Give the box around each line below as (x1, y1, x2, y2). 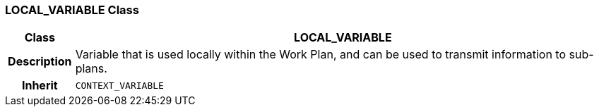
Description (8, 54, 72, 69)
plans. (75, 61, 107, 76)
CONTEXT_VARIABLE (75, 80, 164, 91)
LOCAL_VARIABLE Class (5, 3, 139, 17)
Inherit (21, 78, 58, 93)
